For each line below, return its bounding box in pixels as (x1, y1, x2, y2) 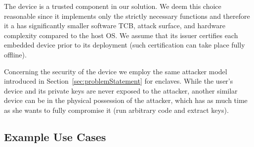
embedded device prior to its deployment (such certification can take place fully (4, 40, 245, 50)
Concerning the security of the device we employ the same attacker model (4, 66, 227, 76)
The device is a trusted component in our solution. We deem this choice (4, 1, 221, 11)
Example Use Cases (4, 129, 106, 144)
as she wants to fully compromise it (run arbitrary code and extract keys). (4, 104, 229, 115)
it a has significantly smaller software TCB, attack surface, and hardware (4, 20, 225, 31)
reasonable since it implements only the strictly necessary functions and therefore (4, 10, 250, 21)
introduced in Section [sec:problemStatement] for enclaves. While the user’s (4, 76, 233, 86)
